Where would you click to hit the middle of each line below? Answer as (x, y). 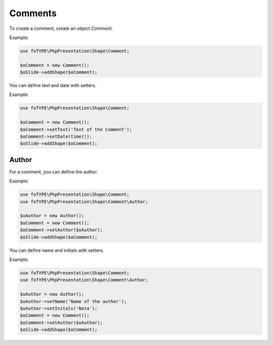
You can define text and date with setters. (53, 86)
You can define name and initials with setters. (57, 250)
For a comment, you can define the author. (54, 172)
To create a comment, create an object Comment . (61, 28)
